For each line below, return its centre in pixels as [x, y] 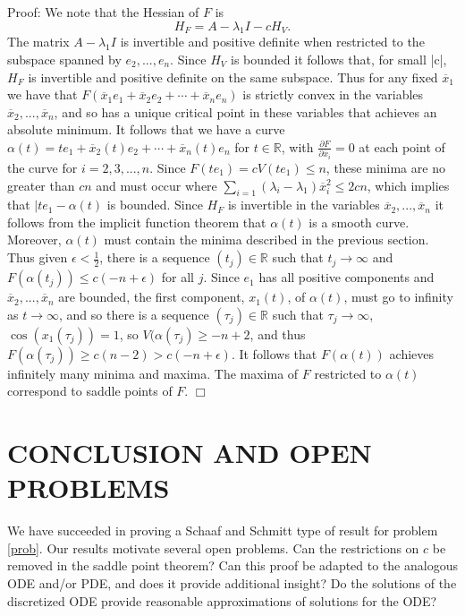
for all [178, 277]
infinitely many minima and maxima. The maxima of [153, 373]
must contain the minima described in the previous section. [266, 240]
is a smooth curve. [359, 222]
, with [297, 146]
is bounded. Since [155, 205]
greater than [41, 185]
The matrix [38, 42]
